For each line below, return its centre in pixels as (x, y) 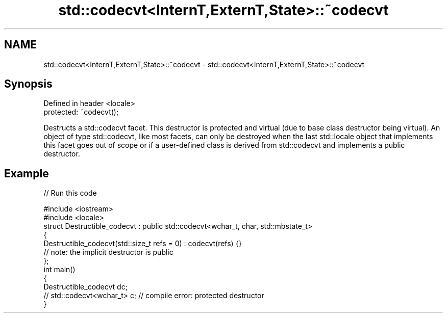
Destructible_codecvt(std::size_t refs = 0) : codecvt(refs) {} (143, 244)
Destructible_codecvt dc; (85, 287)
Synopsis (28, 84)
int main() (59, 270)
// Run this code (70, 193)
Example (27, 173)
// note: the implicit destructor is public (108, 252)
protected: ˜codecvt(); (81, 112)
